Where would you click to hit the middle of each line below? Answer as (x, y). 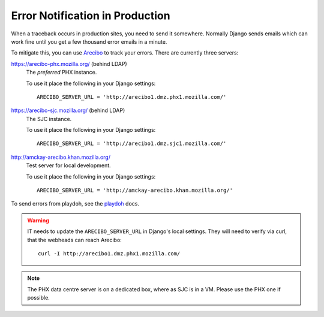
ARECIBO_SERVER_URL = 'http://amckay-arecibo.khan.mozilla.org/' (135, 191)
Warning (38, 220)
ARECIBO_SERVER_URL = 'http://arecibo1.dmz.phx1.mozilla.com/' (132, 97)
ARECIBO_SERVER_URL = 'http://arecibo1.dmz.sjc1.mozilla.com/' (132, 144)
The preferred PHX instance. (61, 73)
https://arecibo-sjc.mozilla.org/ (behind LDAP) (68, 110)
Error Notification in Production (91, 16)
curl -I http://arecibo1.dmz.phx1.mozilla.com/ (109, 253)
